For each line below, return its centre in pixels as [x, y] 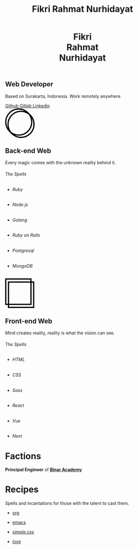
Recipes [22, 490]
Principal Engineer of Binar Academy [43, 470]
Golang [20, 220]
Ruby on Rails [26, 235]
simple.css [23, 532]
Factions [23, 456]
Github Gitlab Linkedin [28, 106]
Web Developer [29, 84]
